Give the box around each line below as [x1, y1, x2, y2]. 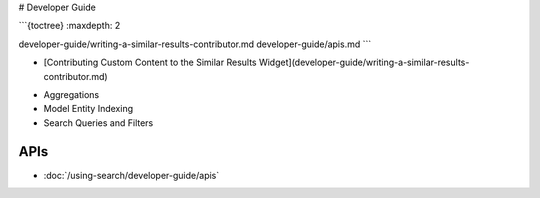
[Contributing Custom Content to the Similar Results [43, 56, 257, 69]
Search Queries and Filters [43, 116, 154, 129]
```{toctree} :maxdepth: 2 [18, 20, 121, 32]
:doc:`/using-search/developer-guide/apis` [43, 169, 220, 181]
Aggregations [43, 88, 100, 100]
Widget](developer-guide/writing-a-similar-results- [258, 56, 470, 69]
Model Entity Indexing [43, 103, 134, 115]
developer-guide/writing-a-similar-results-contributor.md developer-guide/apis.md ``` [18, 38, 372, 50]
